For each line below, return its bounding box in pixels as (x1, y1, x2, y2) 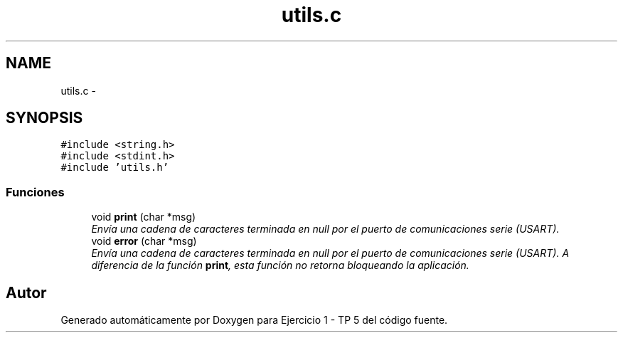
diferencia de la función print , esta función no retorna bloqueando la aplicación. (91, 259, 469, 272)
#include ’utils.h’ (60, 162, 169, 174)
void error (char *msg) (91, 235, 197, 248)
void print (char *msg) (91, 211, 196, 223)
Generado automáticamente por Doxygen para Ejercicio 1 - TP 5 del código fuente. (60, 314, 448, 327)
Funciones (6, 184, 65, 199)
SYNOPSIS (6, 109, 83, 127)
